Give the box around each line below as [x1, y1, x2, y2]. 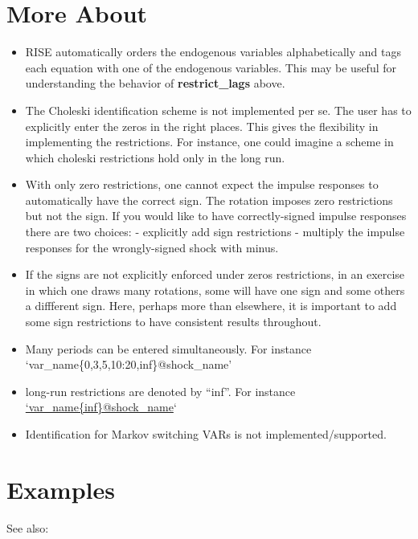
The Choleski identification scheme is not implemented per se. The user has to [25, 101, 412, 118]
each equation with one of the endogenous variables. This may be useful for [25, 59, 397, 76]
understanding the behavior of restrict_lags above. [25, 75, 285, 92]
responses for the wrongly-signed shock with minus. [25, 239, 279, 255]
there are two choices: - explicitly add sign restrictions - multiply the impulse [25, 223, 405, 240]
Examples [6, 472, 115, 505]
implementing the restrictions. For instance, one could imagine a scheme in [25, 133, 394, 150]
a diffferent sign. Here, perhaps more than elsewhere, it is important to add [25, 297, 397, 314]
